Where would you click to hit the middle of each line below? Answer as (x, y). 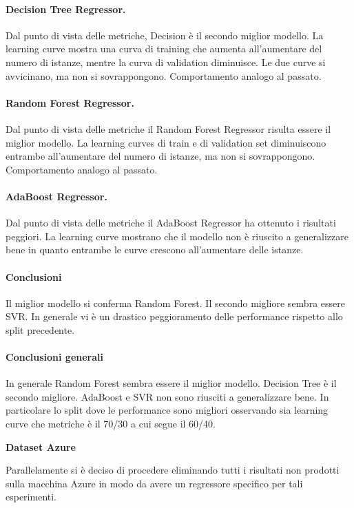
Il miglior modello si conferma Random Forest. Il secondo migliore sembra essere (175, 303)
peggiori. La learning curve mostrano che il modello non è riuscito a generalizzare (177, 236)
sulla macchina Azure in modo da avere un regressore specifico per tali (154, 483)
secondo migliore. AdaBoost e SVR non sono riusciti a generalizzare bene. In (167, 396)
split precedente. (40, 329)
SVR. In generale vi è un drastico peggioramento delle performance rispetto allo (174, 316)
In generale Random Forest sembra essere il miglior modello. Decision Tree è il (171, 383)
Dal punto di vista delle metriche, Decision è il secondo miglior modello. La (165, 35)
